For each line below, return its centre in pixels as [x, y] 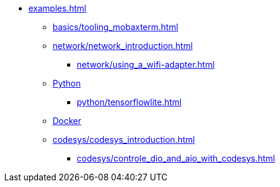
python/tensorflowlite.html [129, 102]
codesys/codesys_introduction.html [124, 139]
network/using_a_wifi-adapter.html [146, 64]
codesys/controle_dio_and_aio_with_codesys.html [176, 158]
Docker [67, 121]
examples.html [57, 8]
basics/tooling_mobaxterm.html [116, 27]
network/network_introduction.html [123, 46]
